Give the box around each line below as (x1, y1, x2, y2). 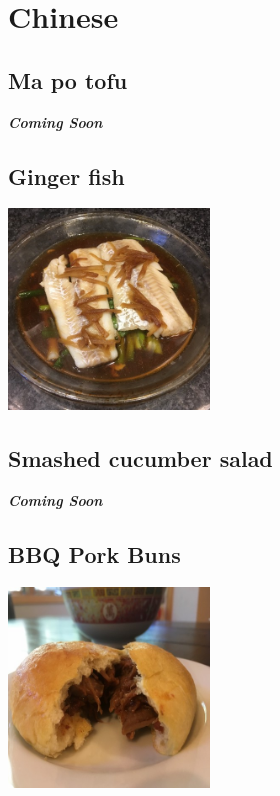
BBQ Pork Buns (8, 538, 181, 569)
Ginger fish (8, 160, 125, 191)
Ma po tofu (8, 64, 128, 95)
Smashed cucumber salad (8, 442, 273, 473)
